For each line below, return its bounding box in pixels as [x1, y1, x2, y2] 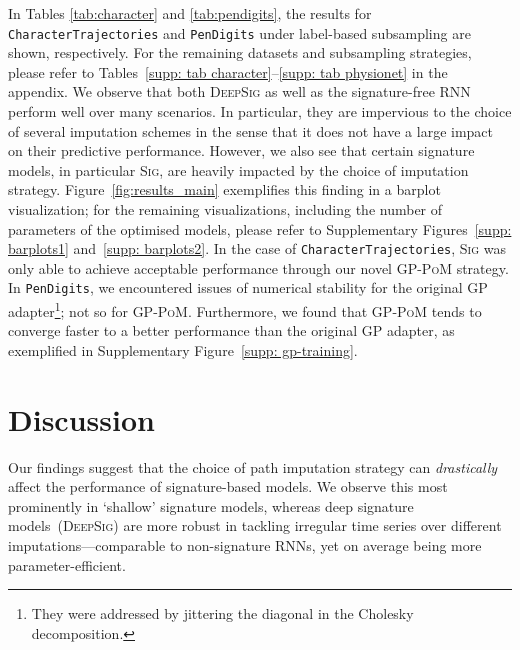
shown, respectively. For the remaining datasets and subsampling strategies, [8, 42, 472, 63]
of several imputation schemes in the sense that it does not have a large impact [8, 120, 494, 141]
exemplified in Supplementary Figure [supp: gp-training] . [8, 339, 358, 360]
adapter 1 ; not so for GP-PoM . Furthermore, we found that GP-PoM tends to [8, 298, 482, 321]
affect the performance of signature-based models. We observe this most [8, 476, 448, 497]
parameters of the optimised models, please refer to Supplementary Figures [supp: [8, 218, 512, 239]
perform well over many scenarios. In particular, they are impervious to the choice [8, 101, 512, 122]
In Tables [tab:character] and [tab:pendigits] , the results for [8, 3, 372, 23]
